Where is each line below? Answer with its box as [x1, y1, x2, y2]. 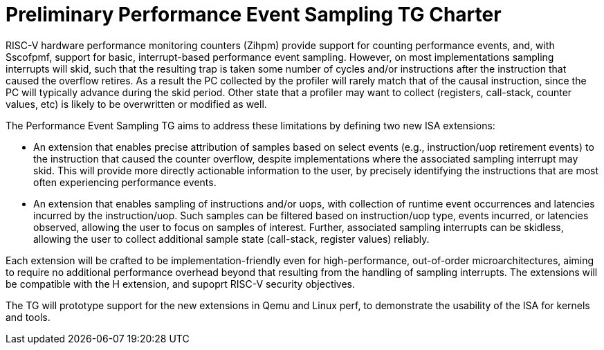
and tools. [6, 311, 51, 323]
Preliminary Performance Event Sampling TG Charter [6, 3, 502, 26]
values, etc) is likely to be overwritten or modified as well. [6, 98, 267, 110]
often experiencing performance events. [33, 176, 217, 188]
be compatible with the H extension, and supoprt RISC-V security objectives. [6, 277, 356, 290]
